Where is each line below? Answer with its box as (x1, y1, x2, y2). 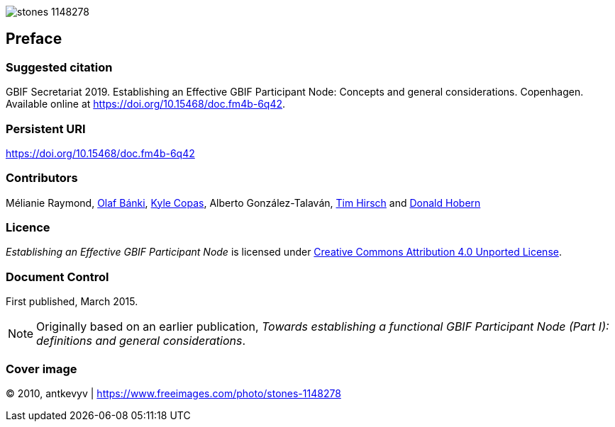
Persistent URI (6, 121, 86, 136)
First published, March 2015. (6, 295, 138, 308)
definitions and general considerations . (36, 334, 246, 348)
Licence (6, 220, 50, 235)
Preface (6, 30, 62, 48)
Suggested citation (6, 59, 113, 74)
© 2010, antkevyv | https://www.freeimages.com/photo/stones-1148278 (6, 387, 341, 399)
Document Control (6, 269, 109, 284)
